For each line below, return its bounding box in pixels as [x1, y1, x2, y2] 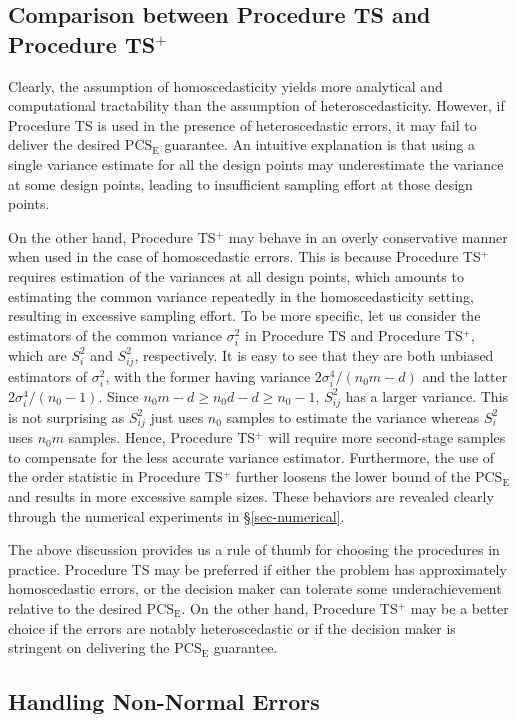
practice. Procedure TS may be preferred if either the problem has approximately [8, 558, 507, 579]
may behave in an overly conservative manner [228, 226, 508, 247]
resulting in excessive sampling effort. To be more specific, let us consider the [8, 305, 481, 326]
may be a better [410, 597, 509, 618]
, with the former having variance [105, 365, 311, 386]
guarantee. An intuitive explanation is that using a [164, 134, 475, 155]
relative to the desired [8, 597, 142, 618]
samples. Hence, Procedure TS [68, 427, 256, 448]
